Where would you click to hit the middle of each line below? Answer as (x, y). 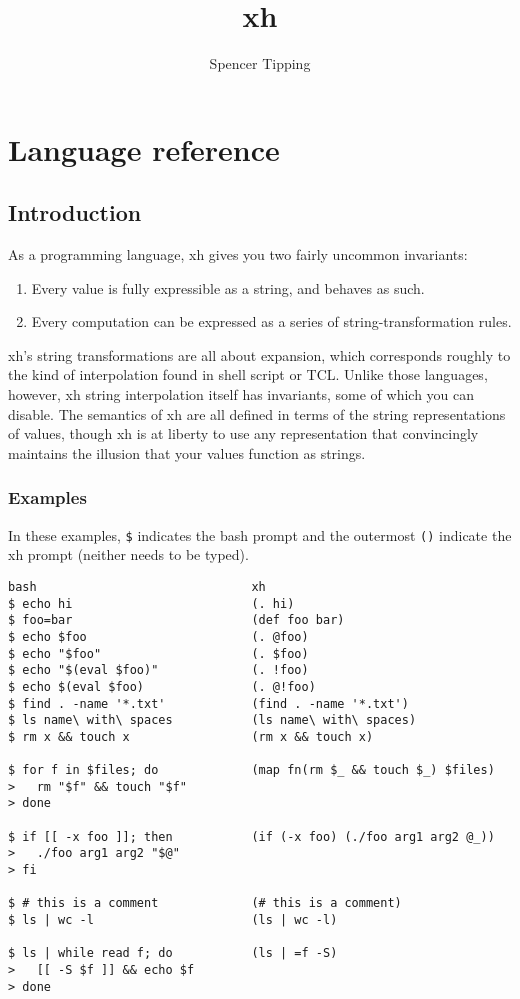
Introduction (75, 212)
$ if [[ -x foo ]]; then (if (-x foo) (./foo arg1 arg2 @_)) (251, 836)
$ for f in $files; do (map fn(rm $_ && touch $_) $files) (251, 770)
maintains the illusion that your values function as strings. (187, 452)
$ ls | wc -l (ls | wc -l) (173, 920)
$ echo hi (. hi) (151, 603)
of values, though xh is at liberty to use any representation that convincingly (243, 433)
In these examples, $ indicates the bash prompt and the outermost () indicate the (260, 534)
